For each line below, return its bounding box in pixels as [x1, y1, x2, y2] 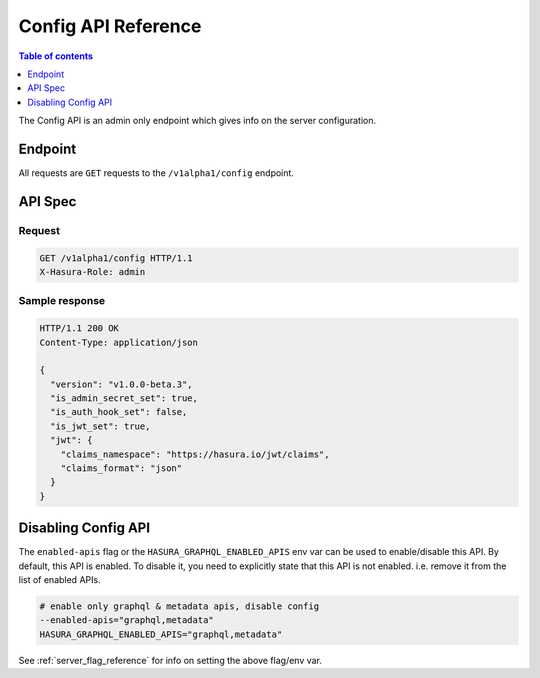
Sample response [18, 294, 106, 308]
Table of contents [18, 50, 94, 62]
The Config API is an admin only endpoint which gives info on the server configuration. [18, 115, 377, 127]
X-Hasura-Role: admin [39, 266, 146, 277]
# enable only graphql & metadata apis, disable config [39, 601, 320, 612]
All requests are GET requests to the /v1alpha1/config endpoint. [18, 167, 295, 179]
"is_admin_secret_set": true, [50, 393, 199, 404]
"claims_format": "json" [60, 463, 183, 474]
